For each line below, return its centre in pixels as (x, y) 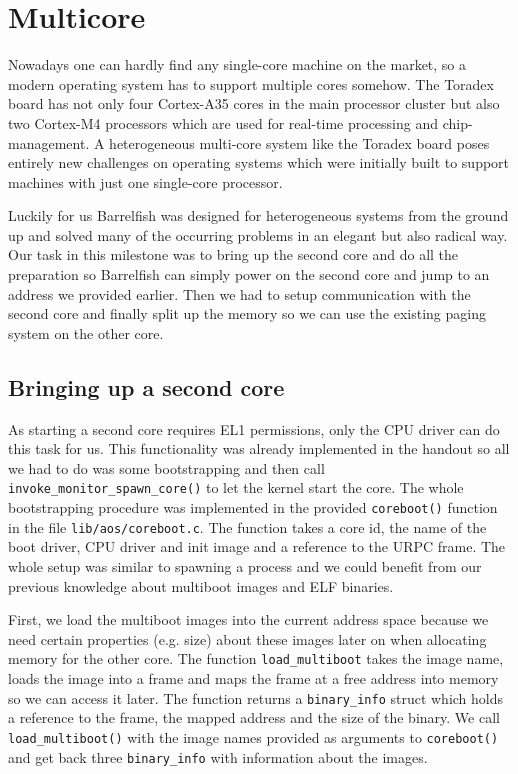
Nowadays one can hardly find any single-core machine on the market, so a (237, 64)
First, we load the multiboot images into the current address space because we (248, 619)
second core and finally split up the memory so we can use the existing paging (247, 313)
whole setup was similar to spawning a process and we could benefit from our (245, 565)
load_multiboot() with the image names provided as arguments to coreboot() (253, 736)
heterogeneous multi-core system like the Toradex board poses (299, 142)
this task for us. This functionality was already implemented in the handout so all (259, 448)
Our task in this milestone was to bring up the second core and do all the (233, 254)
